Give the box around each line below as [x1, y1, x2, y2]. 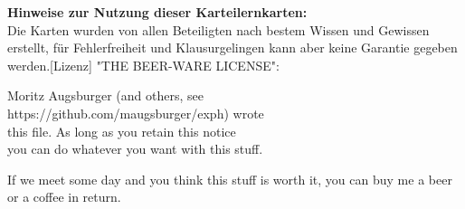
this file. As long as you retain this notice [7, 121, 236, 140]
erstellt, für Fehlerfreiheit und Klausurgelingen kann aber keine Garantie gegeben [7, 38, 458, 57]
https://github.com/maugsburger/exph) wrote [7, 103, 264, 122]
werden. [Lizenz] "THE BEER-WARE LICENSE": [7, 55, 280, 74]
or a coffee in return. [7, 187, 121, 206]
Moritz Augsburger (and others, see [7, 86, 204, 105]
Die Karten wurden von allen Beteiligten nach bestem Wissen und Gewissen [7, 20, 430, 39]
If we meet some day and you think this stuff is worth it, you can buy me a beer [7, 169, 452, 188]
